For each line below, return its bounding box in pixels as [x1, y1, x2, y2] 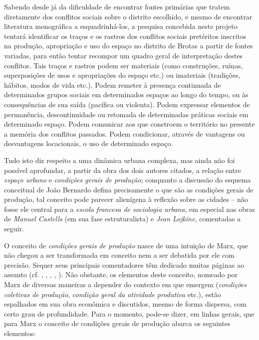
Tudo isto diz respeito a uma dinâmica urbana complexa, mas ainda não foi [4, 155, 235, 165]
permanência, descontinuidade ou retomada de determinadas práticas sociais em [4, 109, 249, 119]
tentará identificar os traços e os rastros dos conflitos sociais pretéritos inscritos [4, 30, 247, 41]
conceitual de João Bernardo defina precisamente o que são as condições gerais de [4, 184, 254, 194]
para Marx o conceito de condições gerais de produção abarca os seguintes [4, 318, 231, 329]
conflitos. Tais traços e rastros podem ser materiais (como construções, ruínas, [4, 60, 243, 70]
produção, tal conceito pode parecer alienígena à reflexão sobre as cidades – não [4, 194, 248, 204]
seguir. [4, 223, 24, 234]
